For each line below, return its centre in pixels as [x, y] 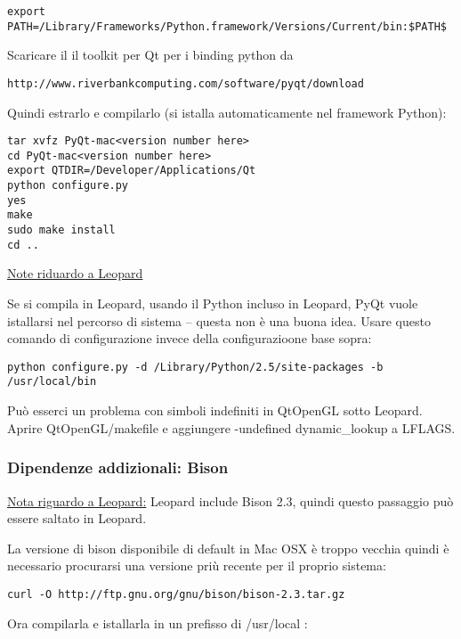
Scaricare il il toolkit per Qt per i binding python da [150, 55]
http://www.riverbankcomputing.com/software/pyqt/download [186, 83]
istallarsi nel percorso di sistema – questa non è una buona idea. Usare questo [219, 320]
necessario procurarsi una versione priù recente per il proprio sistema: [197, 565]
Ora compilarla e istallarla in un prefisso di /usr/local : [158, 623]
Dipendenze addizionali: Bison [118, 467]
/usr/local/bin [52, 382]
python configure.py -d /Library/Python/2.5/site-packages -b [195, 367]
